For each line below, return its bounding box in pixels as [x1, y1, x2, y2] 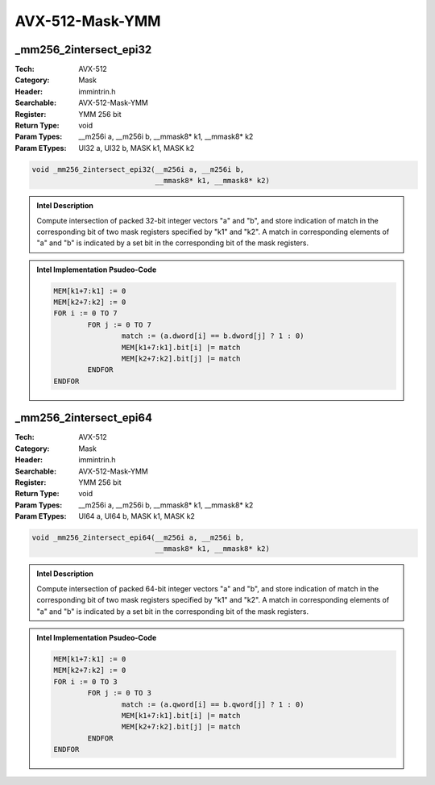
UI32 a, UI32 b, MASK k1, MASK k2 [78, 143, 195, 152]
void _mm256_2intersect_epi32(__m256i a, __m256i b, [31, 165, 245, 173]
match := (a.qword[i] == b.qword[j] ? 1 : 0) [121, 699, 304, 709]
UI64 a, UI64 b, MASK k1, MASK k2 [78, 512, 195, 521]
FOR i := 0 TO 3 [53, 677, 118, 686]
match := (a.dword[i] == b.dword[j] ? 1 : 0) [121, 332, 304, 340]
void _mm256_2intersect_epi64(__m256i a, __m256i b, [31, 533, 245, 542]
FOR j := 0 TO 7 [87, 319, 152, 329]
